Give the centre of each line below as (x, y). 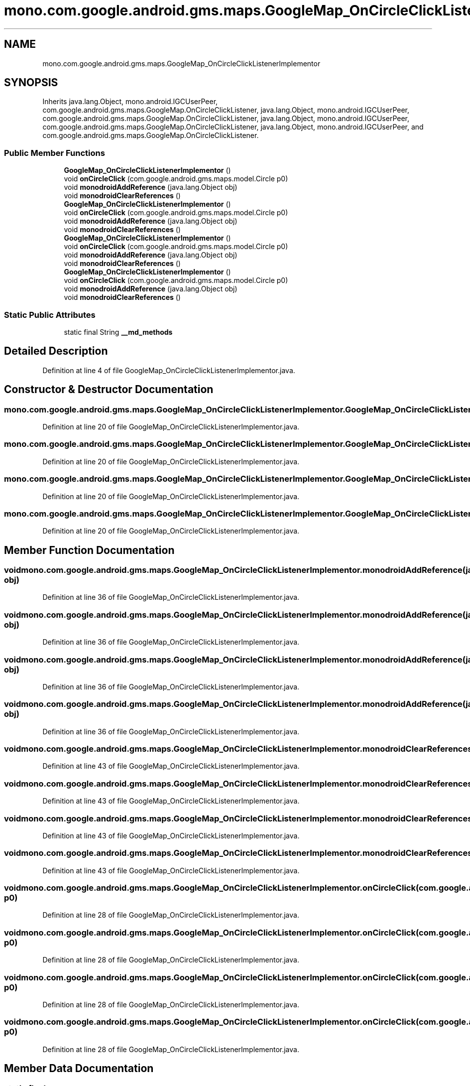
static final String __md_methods (118, 332)
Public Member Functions (55, 153)
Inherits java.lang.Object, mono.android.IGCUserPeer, (130, 102)
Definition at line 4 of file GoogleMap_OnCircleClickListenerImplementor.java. (169, 370)
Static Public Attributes (50, 315)
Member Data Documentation (79, 1069)
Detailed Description (56, 351)
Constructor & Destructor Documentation (109, 390)
